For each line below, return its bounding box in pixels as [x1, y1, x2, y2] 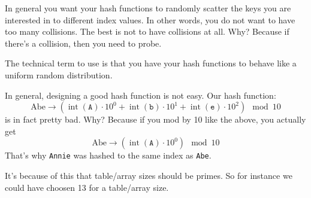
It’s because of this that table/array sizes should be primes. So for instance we [5, 169, 292, 181]
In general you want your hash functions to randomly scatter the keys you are [5, 2, 291, 14]
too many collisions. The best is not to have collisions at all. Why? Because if [5, 25, 289, 38]
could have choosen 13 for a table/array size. [5, 181, 169, 193]
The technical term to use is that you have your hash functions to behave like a [5, 57, 297, 69]
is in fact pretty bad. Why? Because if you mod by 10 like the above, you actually [5, 113, 306, 126]
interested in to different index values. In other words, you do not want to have [5, 13, 295, 26]
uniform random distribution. [5, 68, 113, 81]
